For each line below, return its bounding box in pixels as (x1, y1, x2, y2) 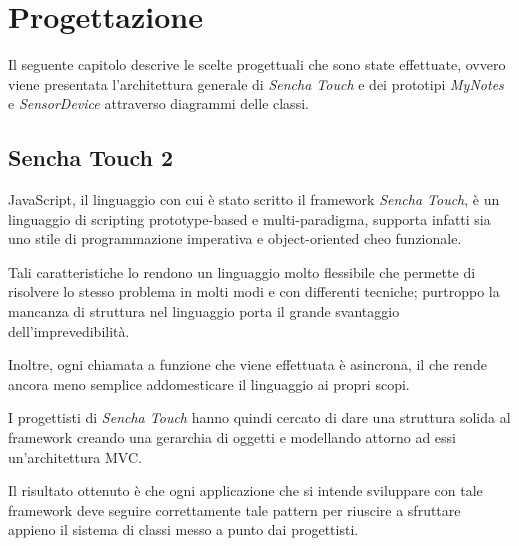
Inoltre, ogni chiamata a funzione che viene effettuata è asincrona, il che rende (8, 354, 487, 375)
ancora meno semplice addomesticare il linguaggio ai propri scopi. (8, 373, 410, 394)
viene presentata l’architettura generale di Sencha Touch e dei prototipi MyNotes (8, 73, 504, 94)
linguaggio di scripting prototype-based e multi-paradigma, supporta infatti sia (8, 208, 491, 229)
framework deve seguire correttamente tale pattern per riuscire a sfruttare (8, 499, 461, 520)
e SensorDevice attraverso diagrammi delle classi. (8, 93, 309, 114)
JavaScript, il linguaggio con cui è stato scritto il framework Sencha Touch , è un (8, 189, 500, 210)
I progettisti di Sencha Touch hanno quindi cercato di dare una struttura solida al (8, 407, 511, 428)
